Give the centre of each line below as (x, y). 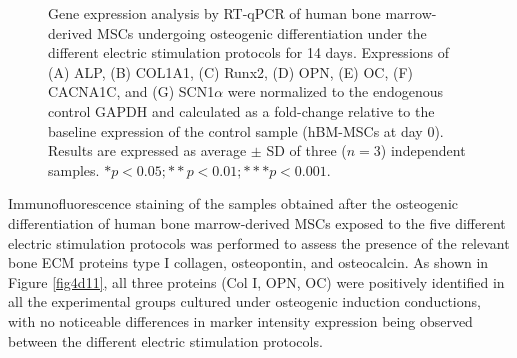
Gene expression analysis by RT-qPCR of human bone (214, 13)
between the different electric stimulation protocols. (165, 340)
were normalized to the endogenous (335, 91)
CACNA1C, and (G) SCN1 (131, 91)
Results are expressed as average (147, 150)
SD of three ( (306, 150)
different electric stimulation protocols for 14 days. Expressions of (249, 52)
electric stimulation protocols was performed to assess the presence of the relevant (259, 242)
